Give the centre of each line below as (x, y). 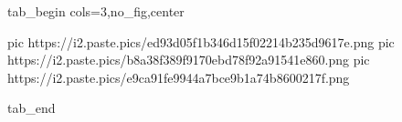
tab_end (32, 108)
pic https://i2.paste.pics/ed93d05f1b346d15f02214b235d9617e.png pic (201, 41)
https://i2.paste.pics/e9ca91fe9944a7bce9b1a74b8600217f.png (179, 77)
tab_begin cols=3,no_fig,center (96, 11)
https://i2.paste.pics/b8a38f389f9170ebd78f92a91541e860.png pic (189, 60)
